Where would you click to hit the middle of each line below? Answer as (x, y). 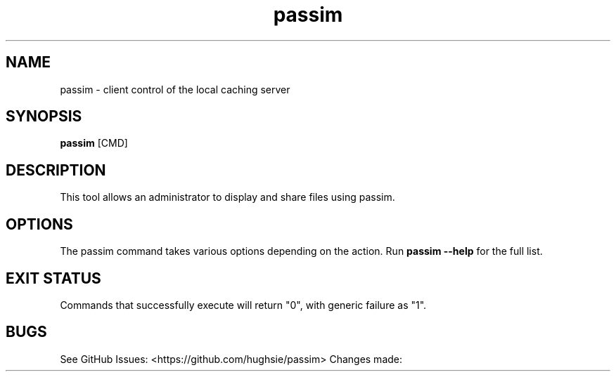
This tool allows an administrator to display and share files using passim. (227, 197)
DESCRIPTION (56, 170)
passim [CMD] (94, 143)
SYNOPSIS (44, 117)
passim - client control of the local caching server (175, 89)
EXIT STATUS (53, 278)
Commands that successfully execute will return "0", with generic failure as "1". (243, 305)
